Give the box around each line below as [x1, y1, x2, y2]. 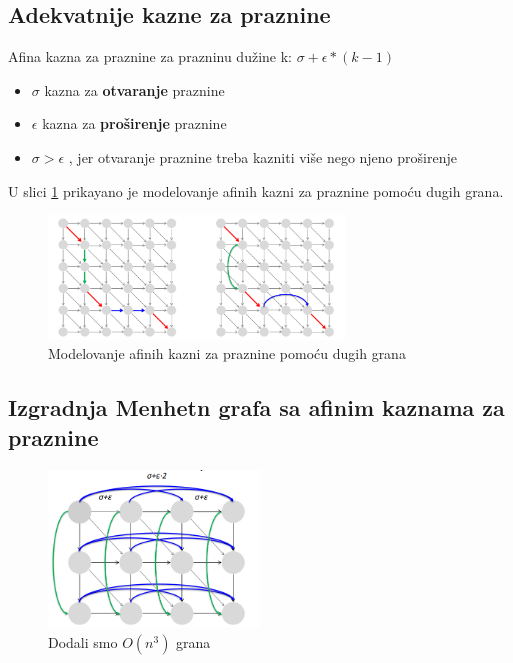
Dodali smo [48, 631, 118, 652]
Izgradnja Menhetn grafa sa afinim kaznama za [8, 392, 505, 423]
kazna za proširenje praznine [42, 113, 227, 134]
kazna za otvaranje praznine [44, 79, 225, 100]
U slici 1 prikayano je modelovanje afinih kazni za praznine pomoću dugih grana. [8, 180, 504, 201]
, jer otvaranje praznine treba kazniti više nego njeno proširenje [68, 146, 457, 167]
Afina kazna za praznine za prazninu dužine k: [8, 46, 292, 67]
